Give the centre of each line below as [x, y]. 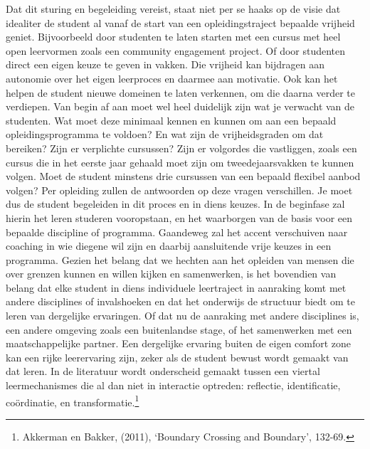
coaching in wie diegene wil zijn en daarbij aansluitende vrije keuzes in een [169, 246]
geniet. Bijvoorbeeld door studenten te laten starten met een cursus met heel [173, 37]
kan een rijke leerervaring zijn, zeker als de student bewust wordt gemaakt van [177, 357]
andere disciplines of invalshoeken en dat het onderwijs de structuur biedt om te [180, 301]
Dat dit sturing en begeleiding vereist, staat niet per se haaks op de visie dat [173, 9]
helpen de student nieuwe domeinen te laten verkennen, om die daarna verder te [180, 92]
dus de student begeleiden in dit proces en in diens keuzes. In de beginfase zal [175, 204]
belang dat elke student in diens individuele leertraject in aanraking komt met [176, 287]
